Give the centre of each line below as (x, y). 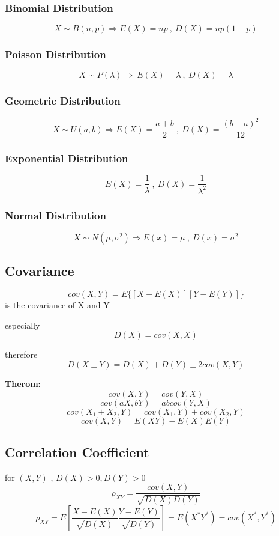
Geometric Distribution (63, 101)
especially (22, 325)
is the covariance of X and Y (57, 305)
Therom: (23, 384)
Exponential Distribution (67, 158)
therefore (21, 354)
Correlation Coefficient (77, 452)
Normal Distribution (55, 215)
